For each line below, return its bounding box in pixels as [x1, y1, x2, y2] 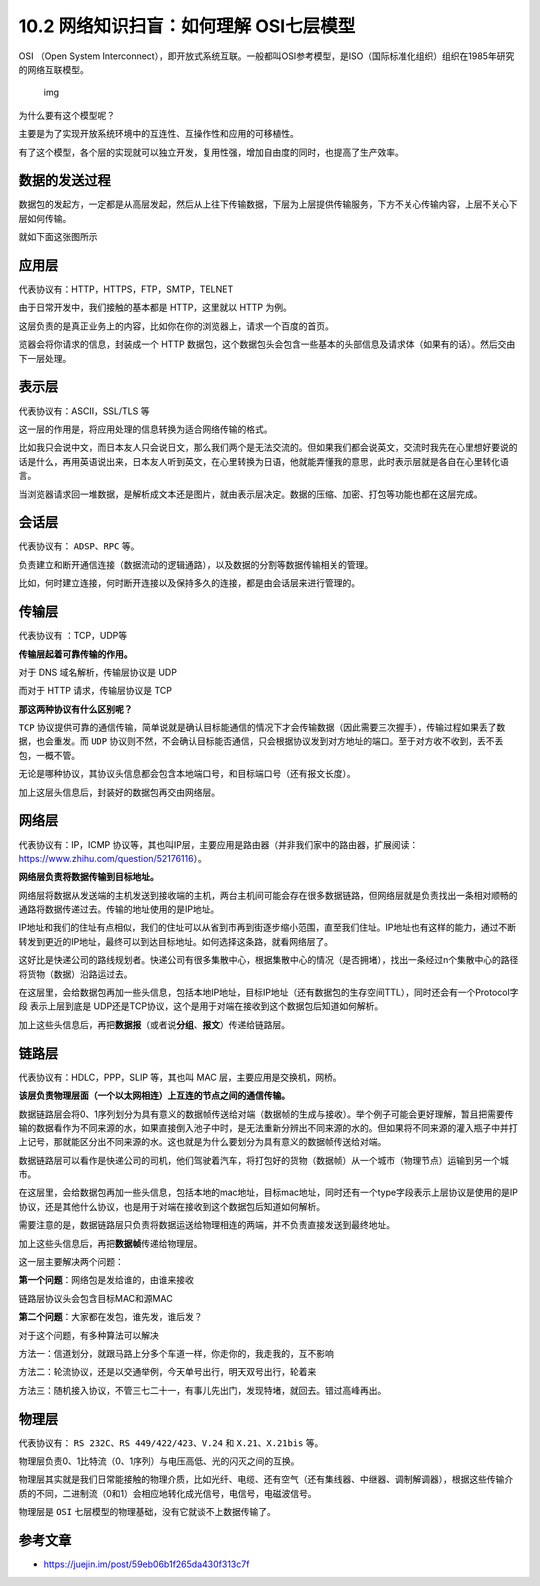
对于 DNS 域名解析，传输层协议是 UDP [18, 666, 177, 678]
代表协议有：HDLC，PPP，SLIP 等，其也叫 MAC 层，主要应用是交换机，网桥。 [18, 1071, 342, 1083]
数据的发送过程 [18, 172, 111, 189]
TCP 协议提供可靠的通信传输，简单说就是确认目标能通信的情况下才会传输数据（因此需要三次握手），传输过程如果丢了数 [18, 721, 506, 734]
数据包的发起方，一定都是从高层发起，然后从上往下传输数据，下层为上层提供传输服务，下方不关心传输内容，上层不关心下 [18, 198, 518, 210]
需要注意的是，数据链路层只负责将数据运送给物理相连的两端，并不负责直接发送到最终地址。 [18, 1219, 395, 1231]
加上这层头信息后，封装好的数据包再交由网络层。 [18, 786, 220, 798]
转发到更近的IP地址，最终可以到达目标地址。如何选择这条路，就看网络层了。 [18, 935, 334, 947]
